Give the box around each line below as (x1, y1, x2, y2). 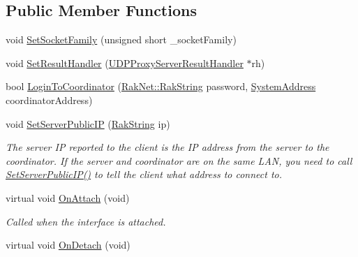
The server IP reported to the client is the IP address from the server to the (6, 140, 329, 154)
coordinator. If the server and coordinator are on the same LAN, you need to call (6, 153, 352, 168)
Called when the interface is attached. (6, 214, 166, 228)
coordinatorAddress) (6, 92, 93, 107)
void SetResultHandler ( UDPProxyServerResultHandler (6, 55, 244, 70)
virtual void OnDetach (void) (6, 237, 130, 252)
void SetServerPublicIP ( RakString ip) (6, 116, 170, 131)
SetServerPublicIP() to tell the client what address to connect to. (6, 167, 282, 182)
